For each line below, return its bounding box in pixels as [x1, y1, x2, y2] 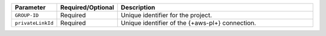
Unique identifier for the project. [121, 11, 213, 19]
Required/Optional [60, 4, 115, 11]
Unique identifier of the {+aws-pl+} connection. [121, 19, 257, 27]
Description [121, 4, 156, 11]
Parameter [14, 4, 46, 11]
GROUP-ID [14, 12, 39, 18]
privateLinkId [14, 19, 54, 26]
